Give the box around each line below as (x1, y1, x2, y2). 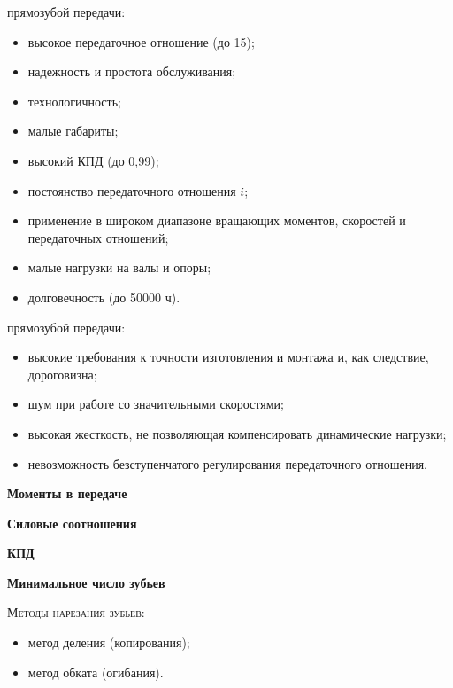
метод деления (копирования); (27, 633, 190, 652)
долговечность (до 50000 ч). (27, 287, 180, 306)
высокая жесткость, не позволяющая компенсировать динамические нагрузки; (27, 424, 447, 442)
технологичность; (27, 91, 121, 110)
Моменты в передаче (7, 484, 127, 503)
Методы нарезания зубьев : (7, 603, 145, 622)
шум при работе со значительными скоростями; (27, 395, 284, 413)
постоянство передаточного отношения (27, 181, 236, 199)
